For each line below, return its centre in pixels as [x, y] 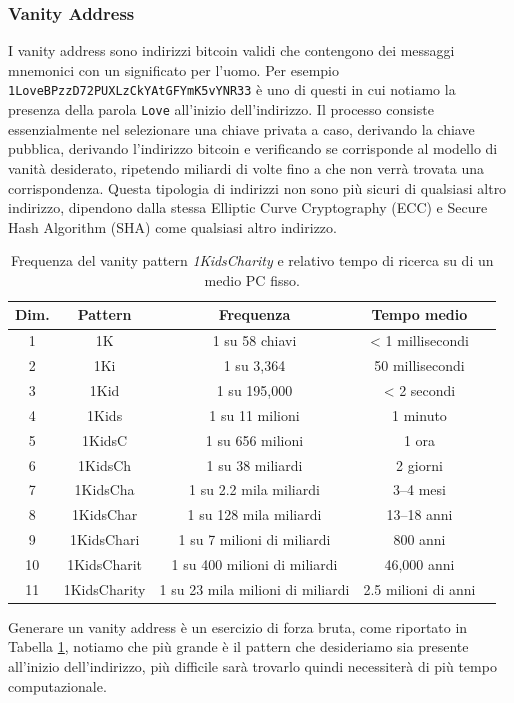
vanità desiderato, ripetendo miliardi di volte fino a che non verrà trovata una [246, 167]
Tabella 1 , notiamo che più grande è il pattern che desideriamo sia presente [238, 646]
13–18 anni [419, 514]
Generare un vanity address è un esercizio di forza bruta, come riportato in [238, 626]
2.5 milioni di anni [419, 588]
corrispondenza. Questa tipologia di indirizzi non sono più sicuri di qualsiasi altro [257, 187]
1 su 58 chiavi [254, 340]
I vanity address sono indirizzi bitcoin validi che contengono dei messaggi [231, 50]
